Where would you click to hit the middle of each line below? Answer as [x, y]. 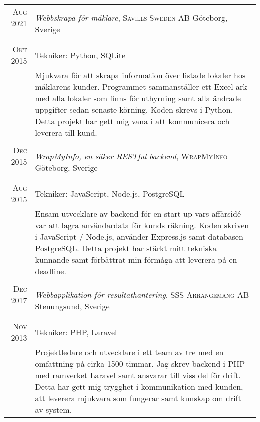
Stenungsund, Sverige [72, 306]
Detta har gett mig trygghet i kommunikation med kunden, [139, 387]
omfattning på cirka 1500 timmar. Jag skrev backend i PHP [140, 364]
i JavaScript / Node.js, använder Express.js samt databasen [139, 237]
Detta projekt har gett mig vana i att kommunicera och [132, 121]
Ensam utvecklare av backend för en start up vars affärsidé [138, 214]
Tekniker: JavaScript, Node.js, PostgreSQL [110, 193]
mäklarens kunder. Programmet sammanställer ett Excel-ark [141, 86]
